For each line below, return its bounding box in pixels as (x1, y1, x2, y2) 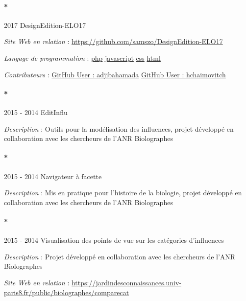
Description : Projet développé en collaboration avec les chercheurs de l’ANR (4, 251, 236, 261)
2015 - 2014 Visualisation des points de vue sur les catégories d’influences (4, 235, 224, 245)
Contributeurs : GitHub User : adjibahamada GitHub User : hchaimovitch (4, 69, 226, 79)
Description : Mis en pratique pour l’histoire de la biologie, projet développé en (4, 187, 242, 198)
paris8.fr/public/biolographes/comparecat (4, 287, 129, 297)
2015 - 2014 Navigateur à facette (4, 171, 102, 181)
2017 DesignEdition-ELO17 (4, 20, 86, 30)
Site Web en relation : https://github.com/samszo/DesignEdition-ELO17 (4, 36, 223, 46)
